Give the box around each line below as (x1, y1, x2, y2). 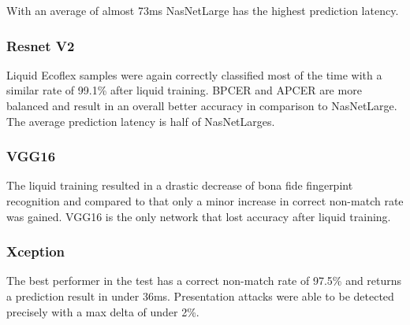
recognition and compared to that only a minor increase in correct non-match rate (6, 193, 404, 209)
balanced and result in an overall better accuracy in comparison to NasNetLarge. (6, 98, 397, 113)
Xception (6, 242, 65, 261)
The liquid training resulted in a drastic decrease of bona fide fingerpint (6, 177, 353, 194)
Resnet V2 (6, 35, 75, 55)
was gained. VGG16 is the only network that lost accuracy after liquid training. (6, 208, 391, 224)
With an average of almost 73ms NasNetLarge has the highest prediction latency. (6, 2, 399, 18)
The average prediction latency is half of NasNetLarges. (6, 113, 275, 129)
